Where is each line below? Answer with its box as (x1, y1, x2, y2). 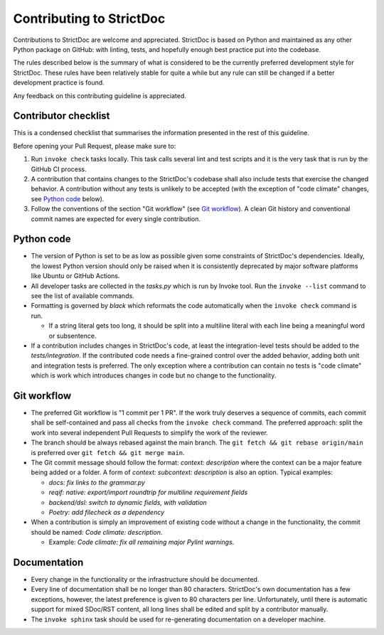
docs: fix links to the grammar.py (48, 478, 146, 486)
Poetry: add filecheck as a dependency (48, 508, 165, 516)
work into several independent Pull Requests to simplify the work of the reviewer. (31, 428, 268, 437)
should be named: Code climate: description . (31, 528, 163, 536)
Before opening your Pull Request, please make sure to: (13, 142, 176, 150)
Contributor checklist (13, 110, 110, 122)
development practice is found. (13, 78, 105, 87)
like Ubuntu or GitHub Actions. (31, 272, 120, 280)
